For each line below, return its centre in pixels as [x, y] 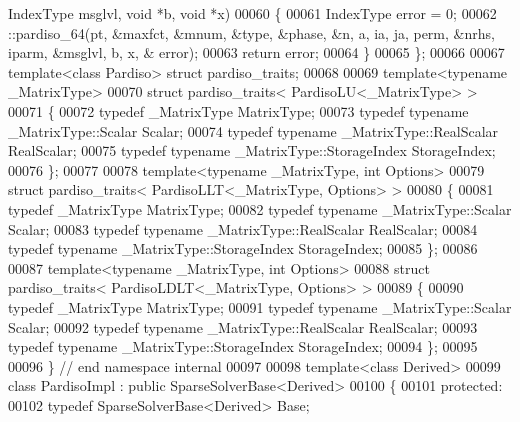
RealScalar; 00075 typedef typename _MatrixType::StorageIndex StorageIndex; [252, 150]
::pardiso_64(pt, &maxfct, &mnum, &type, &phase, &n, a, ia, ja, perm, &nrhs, [251, 32]
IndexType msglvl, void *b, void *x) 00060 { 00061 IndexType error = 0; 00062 [252, 13]
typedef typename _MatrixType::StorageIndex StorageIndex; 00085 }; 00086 [243, 248]
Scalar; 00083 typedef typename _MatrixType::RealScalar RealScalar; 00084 [243, 228]
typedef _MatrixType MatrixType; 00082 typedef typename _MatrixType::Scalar [260, 208]
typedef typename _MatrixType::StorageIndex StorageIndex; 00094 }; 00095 [243, 346]
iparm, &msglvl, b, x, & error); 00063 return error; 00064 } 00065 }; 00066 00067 [256, 52]
